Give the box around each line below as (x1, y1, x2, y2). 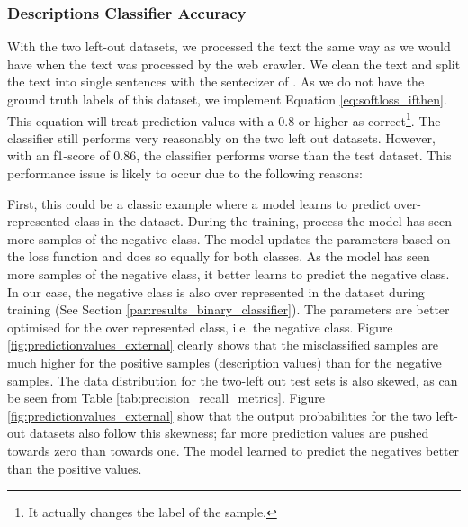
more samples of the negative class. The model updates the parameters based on (7, 229, 451, 248)
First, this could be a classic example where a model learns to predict (7, 194, 391, 213)
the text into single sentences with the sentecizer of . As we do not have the (7, 72, 425, 91)
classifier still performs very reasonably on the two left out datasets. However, (7, 128, 436, 147)
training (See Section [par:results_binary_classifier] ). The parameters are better (7, 300, 450, 319)
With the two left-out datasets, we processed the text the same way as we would (7, 37, 451, 56)
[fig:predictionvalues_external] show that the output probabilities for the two (7, 405, 432, 424)
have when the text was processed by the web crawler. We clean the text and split (7, 54, 461, 73)
